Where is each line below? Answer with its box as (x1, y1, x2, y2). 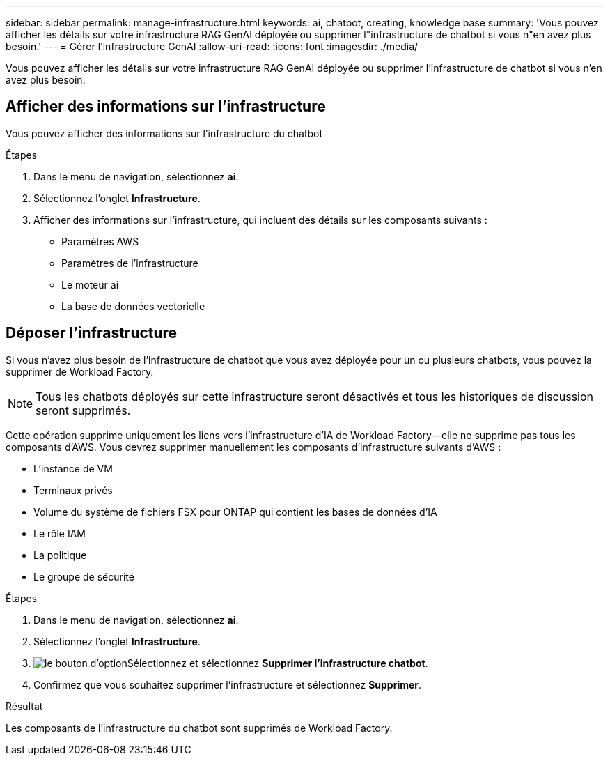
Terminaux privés (33, 484, 113, 496)
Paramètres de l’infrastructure (61, 256, 198, 269)
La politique (33, 548, 87, 561)
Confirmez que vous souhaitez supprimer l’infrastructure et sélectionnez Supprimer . (33, 678, 422, 691)
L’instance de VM (33, 462, 113, 475)
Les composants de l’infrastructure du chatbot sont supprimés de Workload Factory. (6, 721, 393, 734)
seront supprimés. (36, 403, 131, 417)
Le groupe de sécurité (33, 570, 134, 583)
